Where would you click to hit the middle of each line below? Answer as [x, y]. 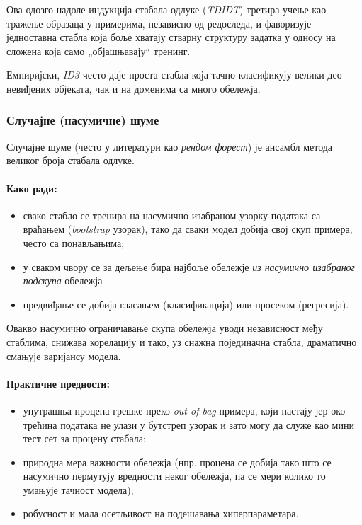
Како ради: [32, 188]
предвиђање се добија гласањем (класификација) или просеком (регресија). [186, 304]
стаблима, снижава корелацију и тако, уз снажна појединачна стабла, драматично [182, 341]
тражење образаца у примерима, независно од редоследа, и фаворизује [159, 23]
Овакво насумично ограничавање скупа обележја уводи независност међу [165, 328]
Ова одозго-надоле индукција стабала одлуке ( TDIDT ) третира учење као [166, 9]
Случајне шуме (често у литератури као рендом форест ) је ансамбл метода [170, 146]
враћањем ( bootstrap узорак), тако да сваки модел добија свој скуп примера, [188, 229]
